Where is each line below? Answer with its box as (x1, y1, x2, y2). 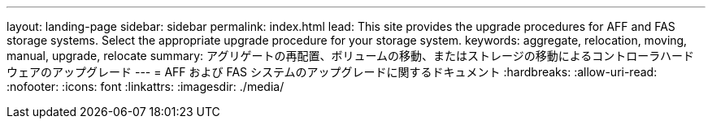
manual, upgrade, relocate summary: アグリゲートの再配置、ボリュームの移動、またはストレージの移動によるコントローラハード (7, 49, 695, 62)
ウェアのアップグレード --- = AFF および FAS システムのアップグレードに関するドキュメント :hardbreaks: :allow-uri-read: (7, 65, 658, 79)
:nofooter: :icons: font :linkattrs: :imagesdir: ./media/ (7, 80, 284, 93)
